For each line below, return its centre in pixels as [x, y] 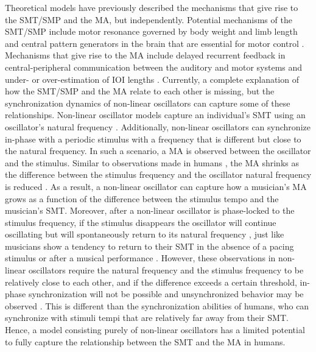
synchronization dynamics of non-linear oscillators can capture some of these [148, 103]
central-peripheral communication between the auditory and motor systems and [154, 67]
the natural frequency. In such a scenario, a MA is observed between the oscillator [158, 151]
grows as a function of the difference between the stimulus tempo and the [142, 198]
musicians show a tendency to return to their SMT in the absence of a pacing [149, 246]
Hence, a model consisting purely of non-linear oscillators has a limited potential [155, 330]
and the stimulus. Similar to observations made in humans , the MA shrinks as [152, 162]
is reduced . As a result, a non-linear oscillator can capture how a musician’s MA [156, 186]
